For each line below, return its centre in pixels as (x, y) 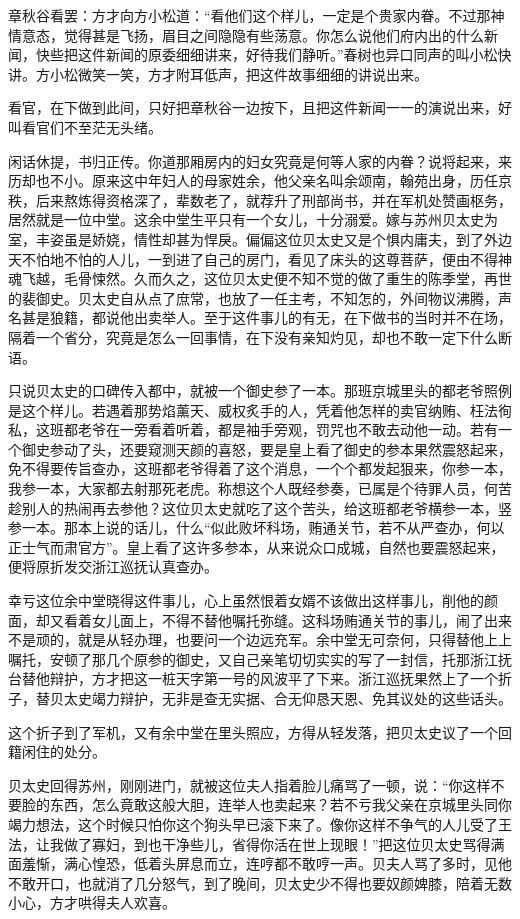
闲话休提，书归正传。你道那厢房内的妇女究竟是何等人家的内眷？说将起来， (253, 160)
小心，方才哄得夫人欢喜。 (92, 902)
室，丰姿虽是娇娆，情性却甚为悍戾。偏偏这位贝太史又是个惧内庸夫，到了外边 (260, 238)
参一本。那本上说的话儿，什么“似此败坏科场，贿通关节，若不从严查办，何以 (256, 527)
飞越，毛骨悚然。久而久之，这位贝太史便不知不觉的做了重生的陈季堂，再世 (266, 278)
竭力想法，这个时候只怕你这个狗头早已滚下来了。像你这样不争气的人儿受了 (253, 823)
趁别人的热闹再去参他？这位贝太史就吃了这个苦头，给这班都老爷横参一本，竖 (260, 507)
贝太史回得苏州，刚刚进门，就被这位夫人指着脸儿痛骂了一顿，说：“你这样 (249, 784)
